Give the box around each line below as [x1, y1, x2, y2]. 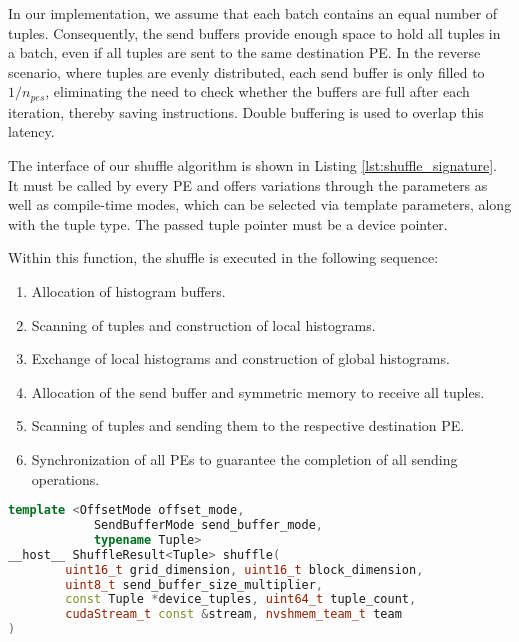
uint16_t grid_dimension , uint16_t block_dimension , [65, 562, 424, 577]
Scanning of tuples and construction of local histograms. [31, 314, 376, 335]
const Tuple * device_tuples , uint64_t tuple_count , [65, 592, 417, 607]
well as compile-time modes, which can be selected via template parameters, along [8, 194, 512, 215]
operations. [31, 468, 100, 489]
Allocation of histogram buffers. [31, 280, 226, 301]
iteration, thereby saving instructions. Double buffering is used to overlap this [8, 101, 484, 122]
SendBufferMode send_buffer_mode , [93, 518, 323, 533]
